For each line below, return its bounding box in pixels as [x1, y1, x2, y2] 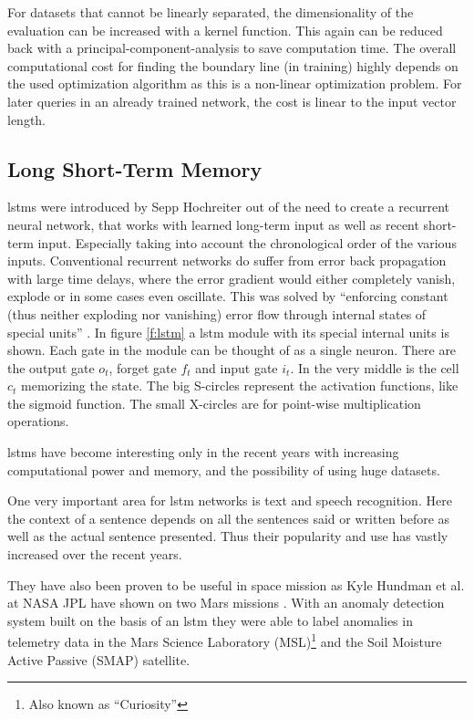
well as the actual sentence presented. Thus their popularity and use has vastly [7, 526, 448, 546]
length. [7, 109, 46, 129]
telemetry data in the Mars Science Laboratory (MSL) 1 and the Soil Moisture [7, 630, 442, 651]
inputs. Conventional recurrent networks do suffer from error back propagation [7, 251, 447, 270]
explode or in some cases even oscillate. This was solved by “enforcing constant [7, 287, 448, 306]
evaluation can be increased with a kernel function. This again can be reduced [7, 20, 443, 39]
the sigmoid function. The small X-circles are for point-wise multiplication [7, 393, 421, 412]
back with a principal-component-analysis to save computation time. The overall [7, 38, 457, 57]
